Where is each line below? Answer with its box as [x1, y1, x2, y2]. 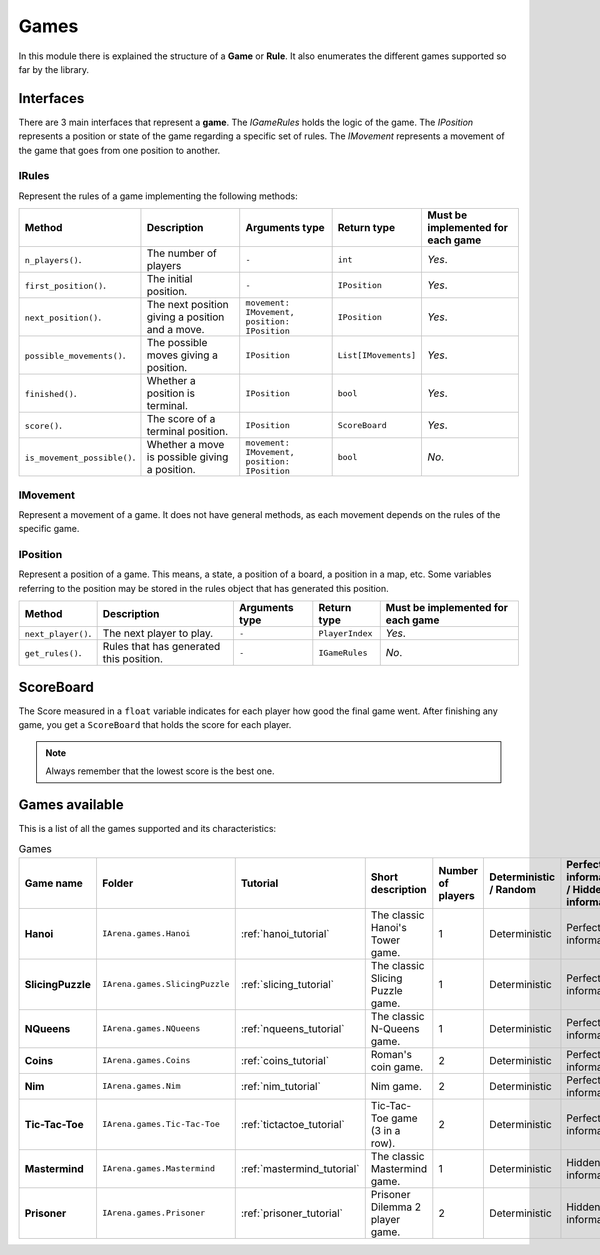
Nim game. [370, 1079, 422, 1093]
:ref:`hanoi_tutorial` [240, 926, 330, 940]
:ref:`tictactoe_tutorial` [240, 1117, 345, 1131]
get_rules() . [24, 646, 82, 660]
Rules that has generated [102, 640, 221, 654]
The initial [146, 272, 193, 286]
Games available [18, 796, 124, 813]
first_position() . [24, 278, 107, 292]
